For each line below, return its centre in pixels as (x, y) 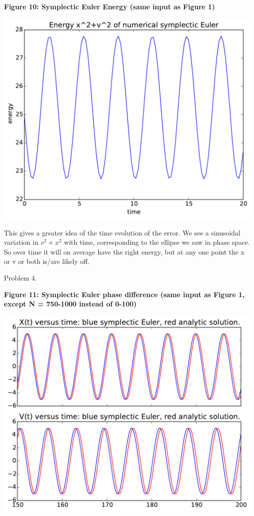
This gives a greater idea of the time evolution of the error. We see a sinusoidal (122, 232)
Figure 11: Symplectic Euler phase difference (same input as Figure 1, (124, 294)
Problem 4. (21, 278)
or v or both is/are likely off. (47, 261)
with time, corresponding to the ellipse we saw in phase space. (157, 242)
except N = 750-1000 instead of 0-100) (70, 304)
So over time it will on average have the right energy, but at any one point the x (124, 251)
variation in (21, 242)
